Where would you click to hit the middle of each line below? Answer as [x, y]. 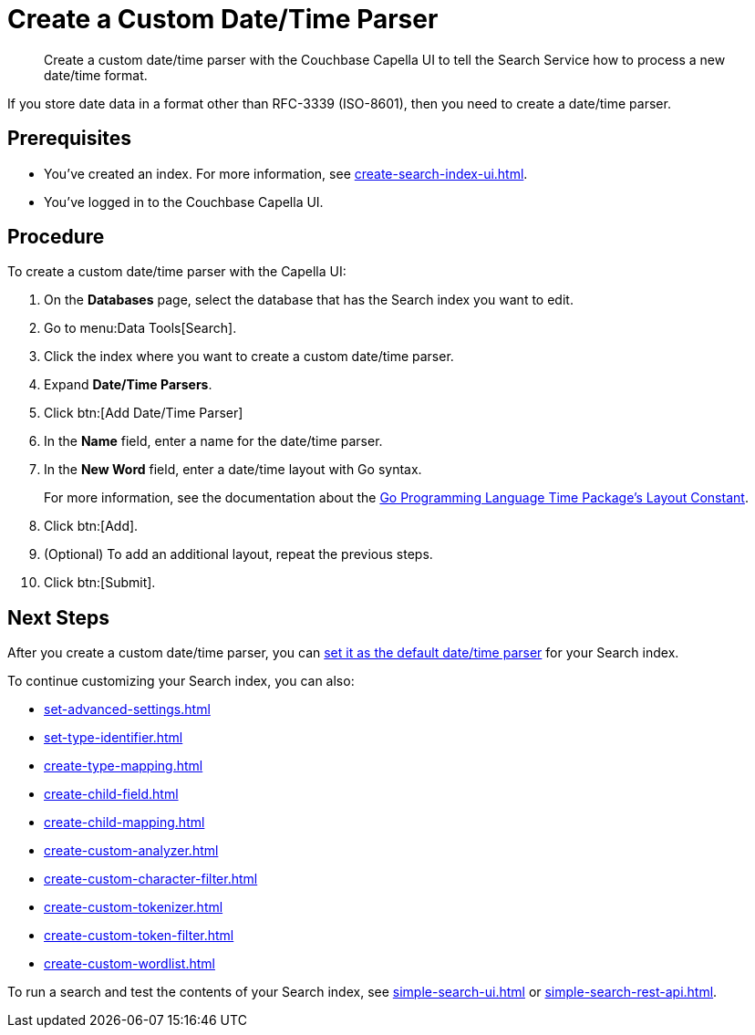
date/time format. [96, 75]
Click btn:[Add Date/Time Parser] [144, 413]
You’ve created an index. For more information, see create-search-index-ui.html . [286, 173]
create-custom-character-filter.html [151, 879]
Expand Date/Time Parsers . [128, 385]
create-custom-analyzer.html [131, 851]
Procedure [56, 237]
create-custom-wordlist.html [129, 964]
